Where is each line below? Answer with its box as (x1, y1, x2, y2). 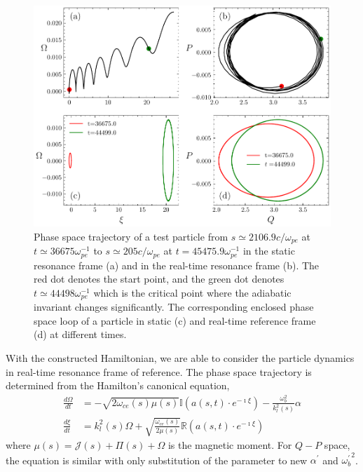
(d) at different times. (34, 327, 127, 342)
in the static (242, 243, 295, 258)
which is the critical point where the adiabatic (93, 285, 292, 299)
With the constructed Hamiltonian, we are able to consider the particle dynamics (6, 350, 355, 365)
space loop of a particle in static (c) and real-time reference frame (34, 313, 316, 328)
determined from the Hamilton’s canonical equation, (6, 378, 230, 393)
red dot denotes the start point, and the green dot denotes (34, 271, 285, 286)
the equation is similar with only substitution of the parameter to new (6, 452, 308, 467)
